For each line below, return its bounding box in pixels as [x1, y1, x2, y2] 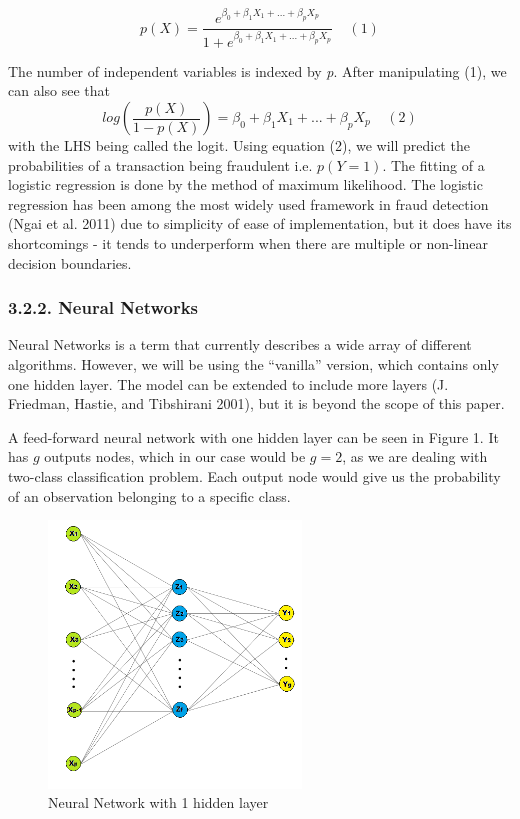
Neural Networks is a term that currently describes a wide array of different [8, 334, 472, 355]
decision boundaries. [8, 252, 132, 273]
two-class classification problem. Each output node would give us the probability [8, 465, 501, 486]
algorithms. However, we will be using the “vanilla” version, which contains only [8, 353, 499, 374]
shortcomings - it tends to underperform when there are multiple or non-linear [8, 232, 489, 253]
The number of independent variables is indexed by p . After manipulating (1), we [8, 60, 507, 81]
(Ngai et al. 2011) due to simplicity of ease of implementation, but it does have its [8, 213, 512, 234]
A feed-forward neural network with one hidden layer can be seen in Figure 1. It [8, 426, 499, 447]
